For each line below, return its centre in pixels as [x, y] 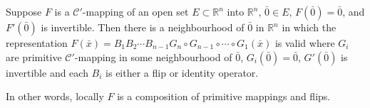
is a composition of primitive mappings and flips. [224, 96]
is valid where [305, 43]
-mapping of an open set [135, 11]
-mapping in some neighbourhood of [153, 56]
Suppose [24, 11]
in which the [309, 27]
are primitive [34, 56]
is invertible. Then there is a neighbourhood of [143, 27]
